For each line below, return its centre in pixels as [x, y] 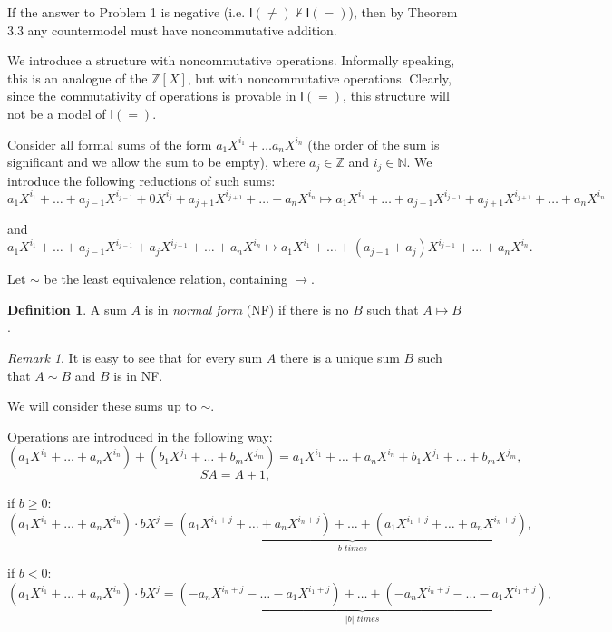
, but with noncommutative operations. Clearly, [319, 78]
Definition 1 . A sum [67, 309]
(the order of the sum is [374, 144]
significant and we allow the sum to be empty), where [156, 162]
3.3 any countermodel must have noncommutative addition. [172, 29]
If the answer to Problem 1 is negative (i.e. [126, 12]
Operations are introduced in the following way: [140, 436]
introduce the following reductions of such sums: [141, 180]
